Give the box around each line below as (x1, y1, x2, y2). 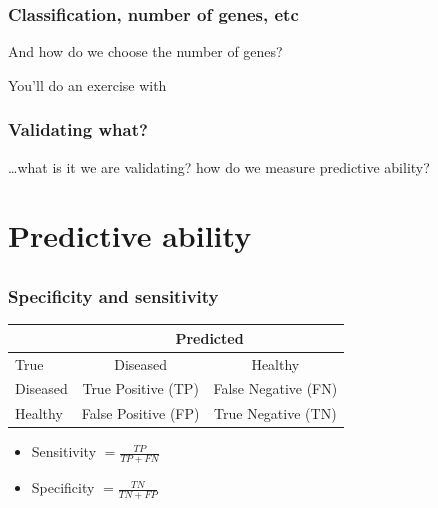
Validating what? (8, 117, 148, 142)
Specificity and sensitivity (8, 283, 219, 308)
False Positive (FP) (81, 403, 200, 424)
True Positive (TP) (82, 378, 199, 399)
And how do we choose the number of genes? (8, 41, 283, 62)
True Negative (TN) (214, 403, 337, 424)
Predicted (175, 327, 244, 348)
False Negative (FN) (213, 378, 338, 399)
